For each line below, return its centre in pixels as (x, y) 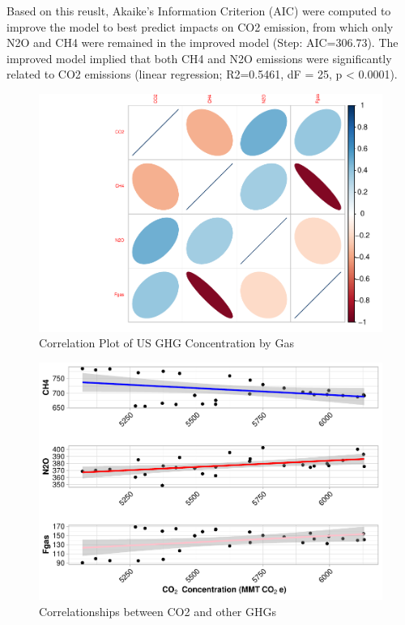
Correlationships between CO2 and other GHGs (158, 611)
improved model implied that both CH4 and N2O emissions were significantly (199, 58)
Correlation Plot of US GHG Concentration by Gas (166, 343)
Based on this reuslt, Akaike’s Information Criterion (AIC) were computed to (199, 11)
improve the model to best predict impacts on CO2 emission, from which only (200, 26)
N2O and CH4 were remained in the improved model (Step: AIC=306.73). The (202, 43)
